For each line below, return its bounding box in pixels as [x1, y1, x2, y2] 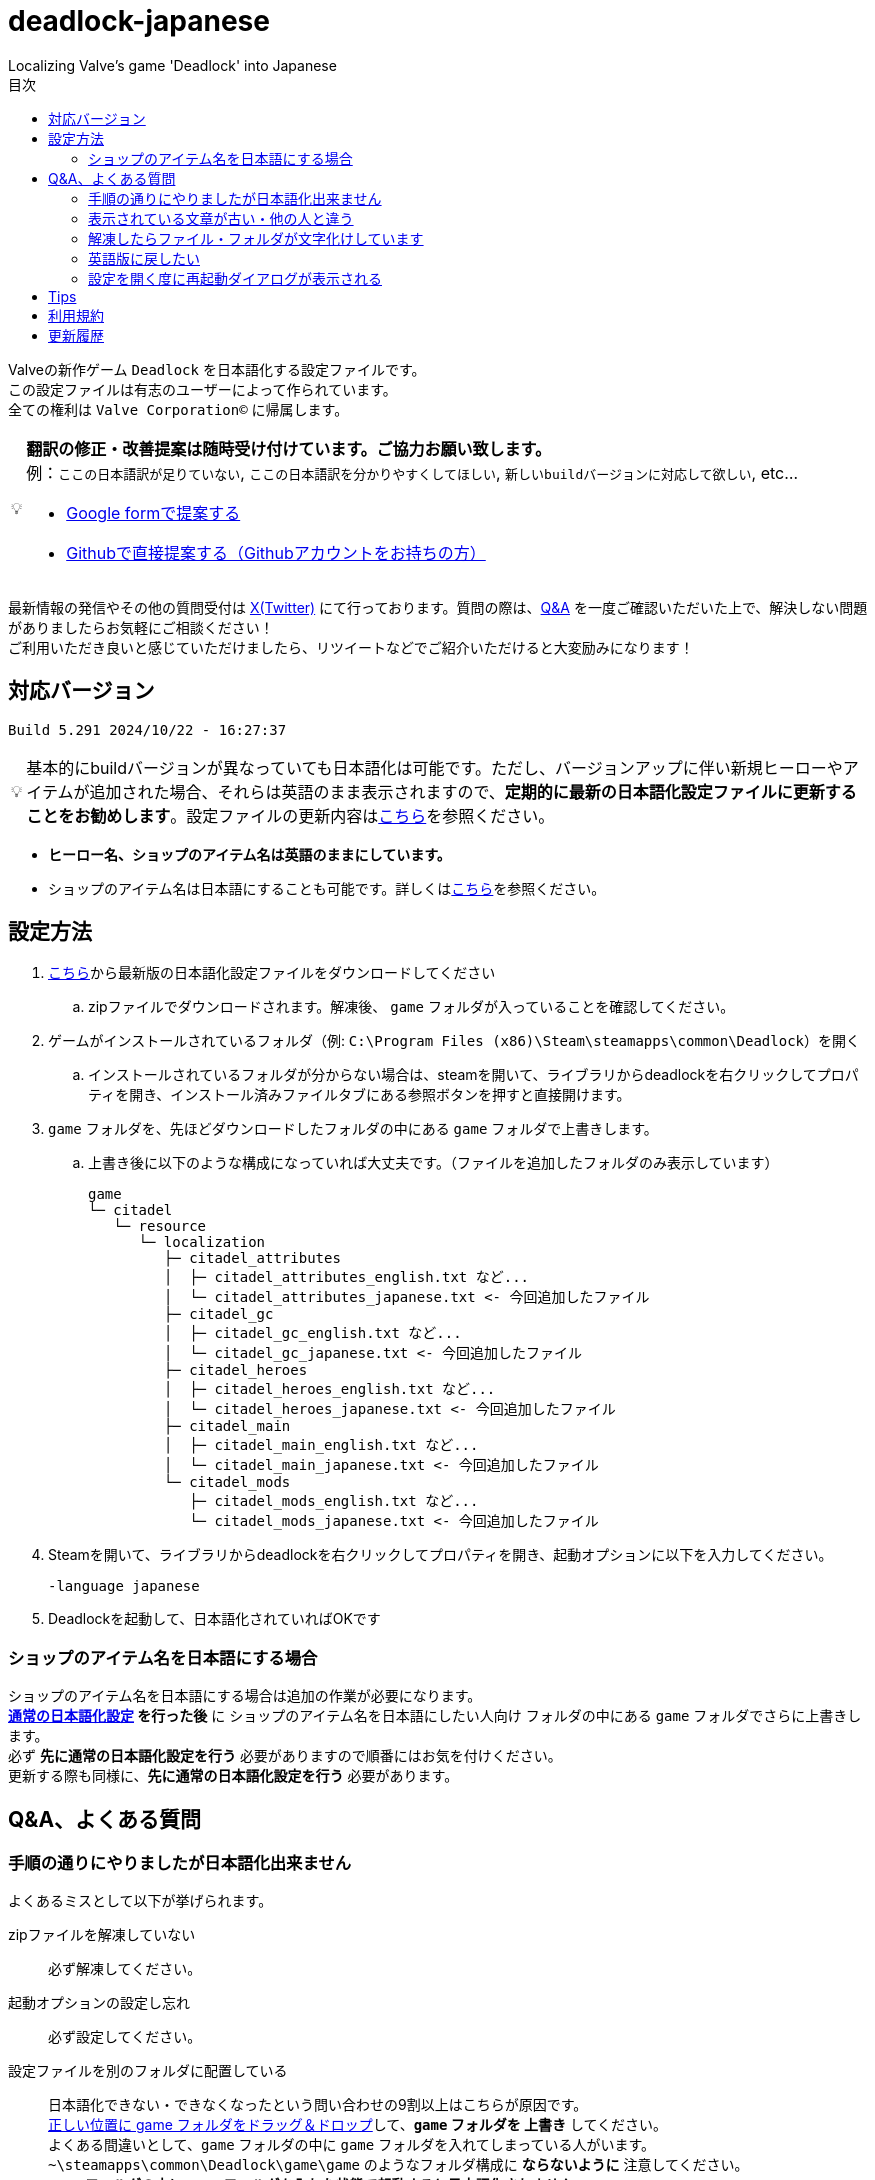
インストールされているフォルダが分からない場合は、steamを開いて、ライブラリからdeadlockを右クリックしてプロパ [88, 1066, 859, 1084]
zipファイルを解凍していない [8, 1926, 196, 1944]
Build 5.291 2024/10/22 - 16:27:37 [8, 721, 287, 738]
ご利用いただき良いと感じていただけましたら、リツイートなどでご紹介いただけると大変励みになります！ [8, 638, 694, 656]
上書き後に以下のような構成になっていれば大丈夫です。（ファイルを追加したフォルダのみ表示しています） [88, 1154, 779, 1172]
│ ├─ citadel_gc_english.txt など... [163, 1325, 462, 1342]
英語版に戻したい [88, 249, 200, 267]
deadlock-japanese [8, 4, 270, 38]
